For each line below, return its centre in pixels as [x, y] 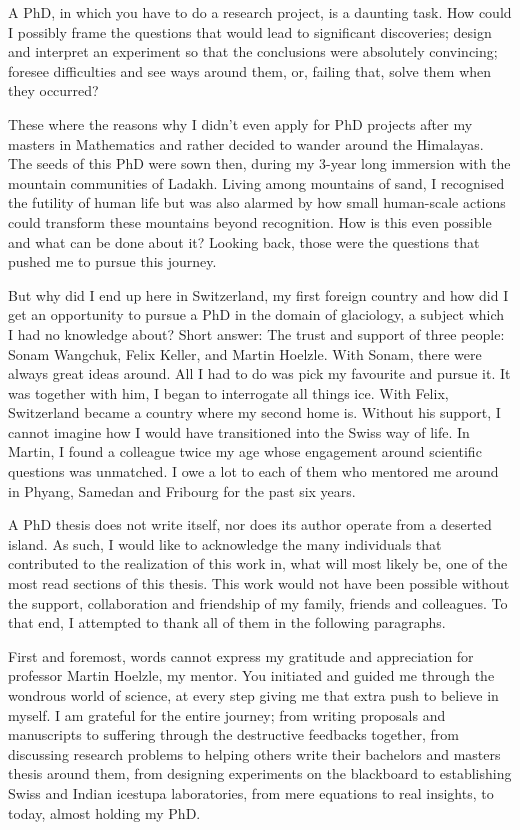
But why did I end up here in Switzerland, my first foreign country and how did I [258, 294]
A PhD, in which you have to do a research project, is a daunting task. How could [260, 12]
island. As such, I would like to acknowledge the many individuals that [225, 543]
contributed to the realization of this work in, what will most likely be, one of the [258, 563]
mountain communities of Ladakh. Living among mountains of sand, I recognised [256, 182]
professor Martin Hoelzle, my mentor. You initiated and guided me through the [251, 675]
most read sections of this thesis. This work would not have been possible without [259, 583]
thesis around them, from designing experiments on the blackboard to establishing [260, 773]
